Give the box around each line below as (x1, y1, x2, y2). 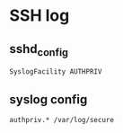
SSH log (9, 5, 70, 26)
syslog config (9, 92, 88, 107)
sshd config (9, 41, 69, 58)
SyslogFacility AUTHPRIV (9, 67, 102, 76)
